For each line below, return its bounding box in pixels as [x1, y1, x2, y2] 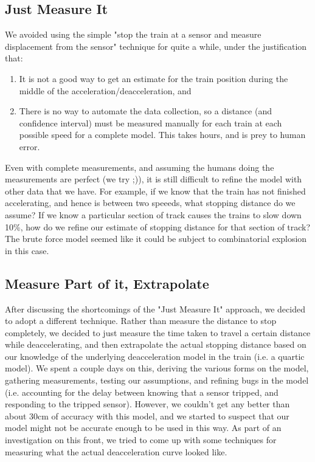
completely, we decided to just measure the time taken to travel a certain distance [5, 326, 311, 339]
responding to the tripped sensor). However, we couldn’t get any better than [5, 398, 290, 410]
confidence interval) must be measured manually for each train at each [19, 116, 282, 129]
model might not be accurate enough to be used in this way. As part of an [5, 421, 282, 434]
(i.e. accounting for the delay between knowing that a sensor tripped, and [5, 385, 279, 398]
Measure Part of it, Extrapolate [5, 274, 209, 292]
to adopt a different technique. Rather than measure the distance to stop [5, 314, 277, 327]
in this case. [5, 244, 49, 257]
